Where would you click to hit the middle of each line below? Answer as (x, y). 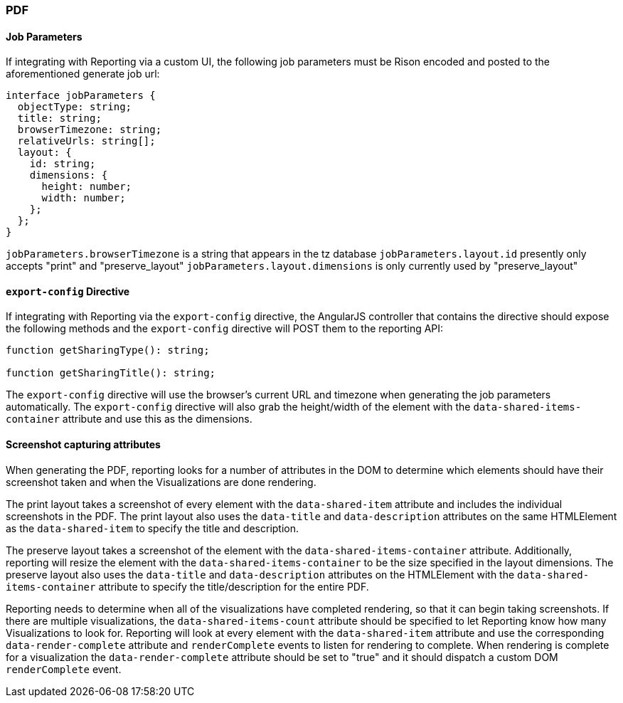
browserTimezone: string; (90, 130)
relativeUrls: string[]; (86, 141)
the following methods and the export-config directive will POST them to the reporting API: (225, 329)
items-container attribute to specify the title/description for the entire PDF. (187, 586)
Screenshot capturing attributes (83, 445)
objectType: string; (75, 107)
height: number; (87, 187)
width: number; (84, 198)
